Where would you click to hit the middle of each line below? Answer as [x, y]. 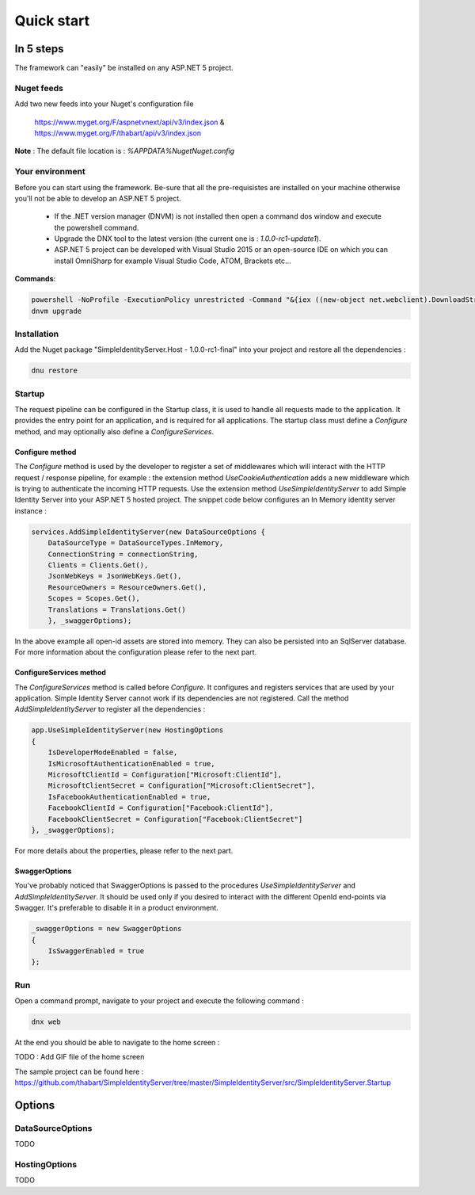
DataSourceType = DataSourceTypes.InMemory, [136, 543]
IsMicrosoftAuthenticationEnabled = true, [131, 764]
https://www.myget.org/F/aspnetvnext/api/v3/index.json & [129, 122]
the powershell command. [97, 227]
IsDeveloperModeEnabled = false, [113, 752]
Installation [37, 334]
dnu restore [55, 371]
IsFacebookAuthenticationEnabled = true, [129, 797]
